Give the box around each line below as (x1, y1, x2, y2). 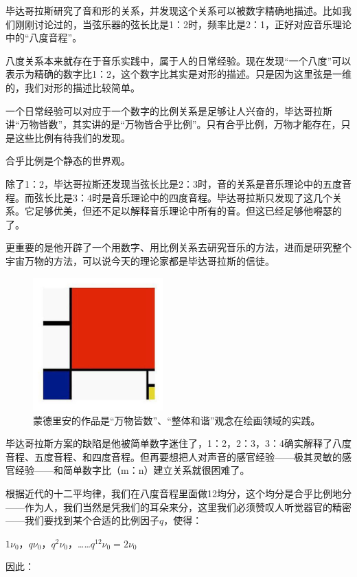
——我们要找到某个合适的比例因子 (5, 513, 159, 527)
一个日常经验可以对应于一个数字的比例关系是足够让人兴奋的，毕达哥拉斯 (5, 103, 332, 118)
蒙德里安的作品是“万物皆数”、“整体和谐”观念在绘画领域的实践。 (33, 413, 321, 427)
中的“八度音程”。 (5, 30, 82, 45)
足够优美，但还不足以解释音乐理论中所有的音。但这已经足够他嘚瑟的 (34, 204, 342, 218)
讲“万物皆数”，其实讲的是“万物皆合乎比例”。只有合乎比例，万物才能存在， (5, 117, 341, 131)
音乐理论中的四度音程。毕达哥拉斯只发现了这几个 (111, 190, 332, 204)
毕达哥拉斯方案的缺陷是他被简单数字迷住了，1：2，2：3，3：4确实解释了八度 (5, 436, 352, 450)
